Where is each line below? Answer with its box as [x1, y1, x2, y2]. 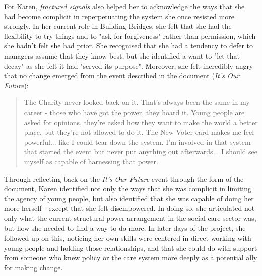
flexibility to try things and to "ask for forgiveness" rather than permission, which [4, 30, 256, 41]
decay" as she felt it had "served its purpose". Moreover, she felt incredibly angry [4, 60, 253, 71]
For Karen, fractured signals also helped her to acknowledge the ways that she [4, 1, 245, 11]
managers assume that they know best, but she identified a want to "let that [4, 50, 240, 61]
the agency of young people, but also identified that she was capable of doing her [4, 193, 254, 203]
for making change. [4, 262, 63, 272]
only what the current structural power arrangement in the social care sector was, [4, 212, 256, 223]
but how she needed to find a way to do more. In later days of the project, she [4, 223, 246, 233]
